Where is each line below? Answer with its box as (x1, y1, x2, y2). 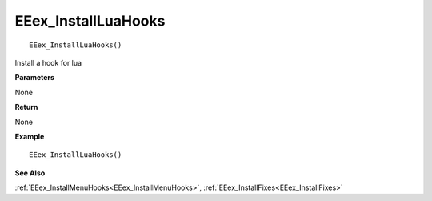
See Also (14, 168, 46, 178)
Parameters (14, 73, 55, 82)
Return (14, 103, 38, 112)
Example (14, 131, 45, 141)
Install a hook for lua (14, 58, 82, 67)
